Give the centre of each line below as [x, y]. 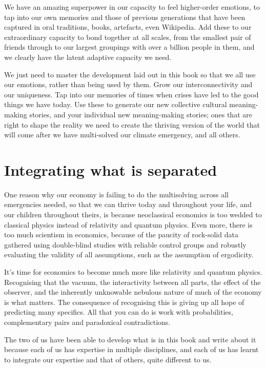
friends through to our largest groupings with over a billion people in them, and [129, 47]
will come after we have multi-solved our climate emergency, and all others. [122, 135]
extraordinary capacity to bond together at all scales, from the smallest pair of [128, 37]
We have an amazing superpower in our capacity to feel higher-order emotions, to [132, 7]
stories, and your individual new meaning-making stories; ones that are [141, 114]
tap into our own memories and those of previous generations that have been [125, 17]
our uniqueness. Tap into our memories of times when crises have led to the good [131, 94]
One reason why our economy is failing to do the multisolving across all [116, 194]
